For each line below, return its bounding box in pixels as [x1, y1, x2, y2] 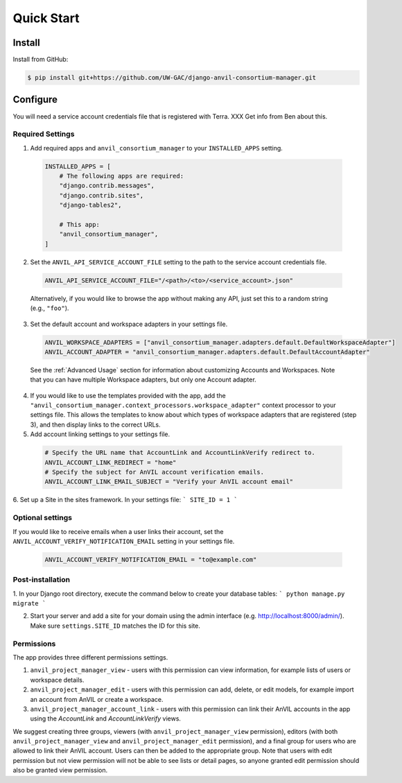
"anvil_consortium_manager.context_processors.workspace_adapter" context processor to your [30, 401, 336, 409]
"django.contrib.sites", [59, 191, 144, 199]
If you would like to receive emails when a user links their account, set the [12, 527, 224, 535]
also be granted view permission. [12, 766, 108, 775]
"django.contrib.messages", [59, 182, 155, 190]
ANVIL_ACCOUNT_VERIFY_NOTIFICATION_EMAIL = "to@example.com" [44, 556, 257, 563]
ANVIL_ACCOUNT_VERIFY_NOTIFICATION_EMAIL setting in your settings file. [12, 537, 235, 545]
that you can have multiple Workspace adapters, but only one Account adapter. [30, 375, 256, 384]
